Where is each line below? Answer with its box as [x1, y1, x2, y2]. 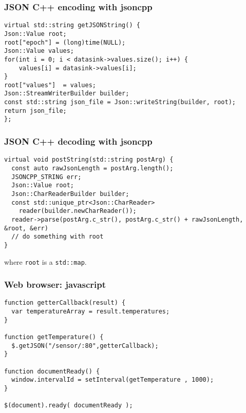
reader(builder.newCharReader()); [18, 207, 137, 215]
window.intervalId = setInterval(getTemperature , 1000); [11, 376, 214, 384]
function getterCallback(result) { [4, 299, 126, 307]
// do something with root [11, 233, 104, 241]
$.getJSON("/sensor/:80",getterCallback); [11, 342, 159, 349]
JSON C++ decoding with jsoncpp [4, 135, 153, 148]
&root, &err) [4, 224, 48, 232]
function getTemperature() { [4, 333, 104, 341]
